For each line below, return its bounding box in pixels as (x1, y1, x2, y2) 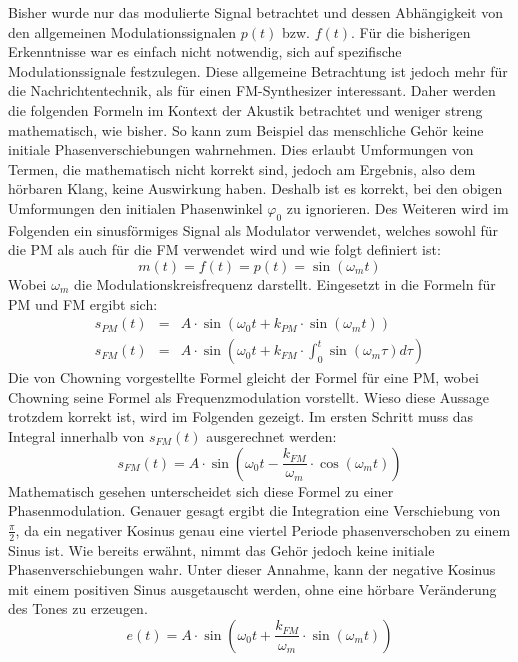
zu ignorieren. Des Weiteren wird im (286, 197, 509, 218)
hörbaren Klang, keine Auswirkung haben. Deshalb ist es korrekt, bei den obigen (8, 178, 503, 199)
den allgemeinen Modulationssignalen (8, 21, 237, 42)
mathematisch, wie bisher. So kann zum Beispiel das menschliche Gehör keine (8, 119, 484, 140)
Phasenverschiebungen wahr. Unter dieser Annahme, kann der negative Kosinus (8, 559, 496, 580)
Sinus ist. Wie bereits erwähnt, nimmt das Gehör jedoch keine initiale (8, 539, 435, 560)
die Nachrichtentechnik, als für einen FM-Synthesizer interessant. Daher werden (8, 80, 496, 101)
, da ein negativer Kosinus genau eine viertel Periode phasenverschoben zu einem (15, 519, 511, 540)
